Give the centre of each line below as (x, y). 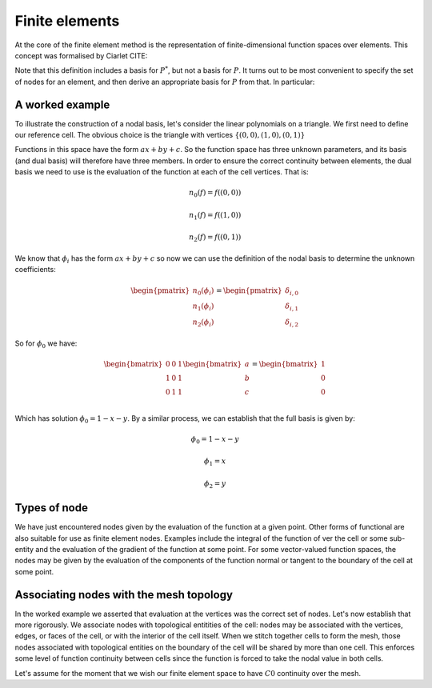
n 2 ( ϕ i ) (203, 323)
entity (24, 549)
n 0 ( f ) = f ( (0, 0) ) (215, 194)
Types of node (51, 508)
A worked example (62, 104)
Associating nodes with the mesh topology (124, 595)
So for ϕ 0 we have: (46, 344)
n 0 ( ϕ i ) (203, 291)
